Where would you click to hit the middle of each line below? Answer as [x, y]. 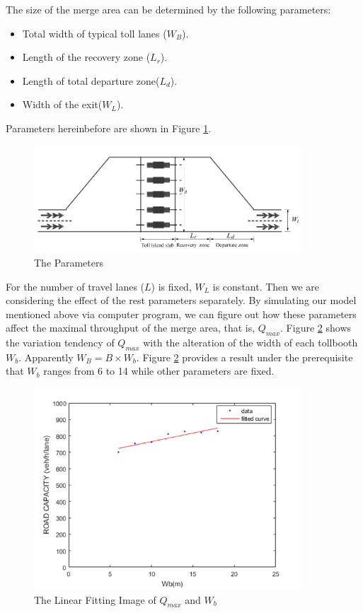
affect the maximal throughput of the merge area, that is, [131, 328]
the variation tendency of [60, 343]
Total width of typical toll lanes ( [94, 33]
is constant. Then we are [266, 286]
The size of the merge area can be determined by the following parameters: [168, 9]
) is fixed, [171, 286]
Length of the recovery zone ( [86, 57]
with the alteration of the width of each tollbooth [250, 343]
